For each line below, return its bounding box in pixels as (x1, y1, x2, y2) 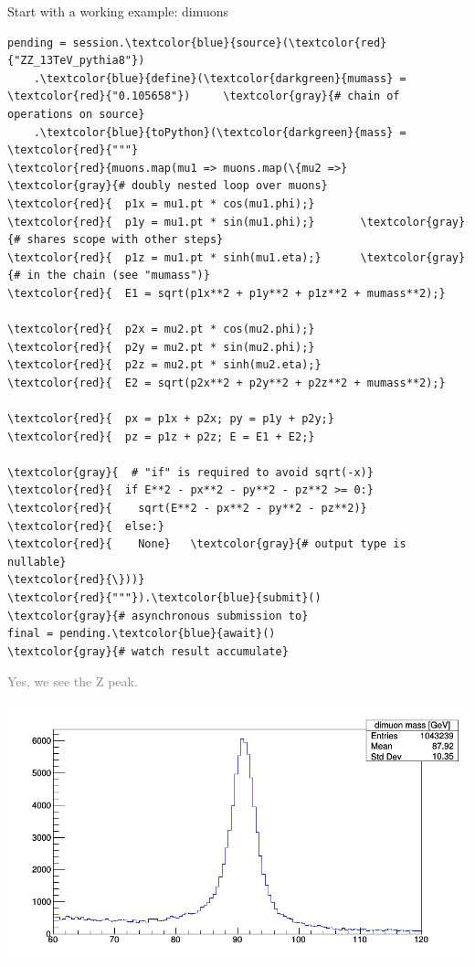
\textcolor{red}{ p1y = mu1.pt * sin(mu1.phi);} (7, 215, 315, 228)
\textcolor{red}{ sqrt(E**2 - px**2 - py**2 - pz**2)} (7, 502, 367, 515)
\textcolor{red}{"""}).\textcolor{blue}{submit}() (7, 591, 322, 604)
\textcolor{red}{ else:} (7, 519, 164, 533)
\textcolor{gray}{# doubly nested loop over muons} (7, 179, 328, 193)
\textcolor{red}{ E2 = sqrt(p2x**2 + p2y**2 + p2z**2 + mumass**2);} (7, 376, 446, 389)
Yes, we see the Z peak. (7, 672, 138, 691)
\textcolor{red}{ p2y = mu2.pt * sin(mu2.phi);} (7, 340, 315, 354)
